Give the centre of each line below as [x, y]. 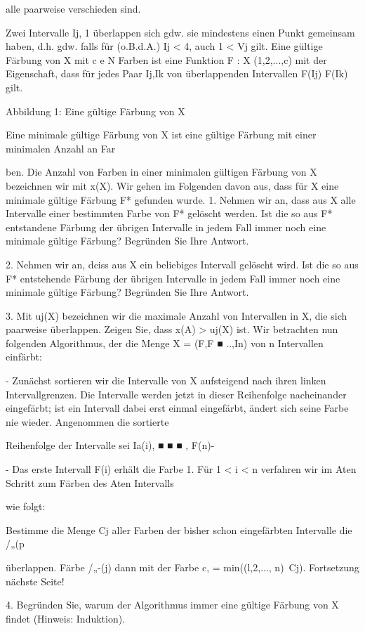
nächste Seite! [35, 581]
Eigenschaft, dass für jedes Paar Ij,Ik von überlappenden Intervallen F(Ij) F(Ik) [177, 73]
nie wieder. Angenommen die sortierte [87, 421]
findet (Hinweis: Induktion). [66, 618]
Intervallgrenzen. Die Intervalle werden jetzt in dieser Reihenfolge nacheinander [176, 394]
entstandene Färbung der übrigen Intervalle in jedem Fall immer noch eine [166, 227]
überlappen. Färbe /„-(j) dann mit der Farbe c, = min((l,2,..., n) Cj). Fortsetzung [182, 567]
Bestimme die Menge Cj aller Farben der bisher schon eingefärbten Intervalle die [179, 529]
